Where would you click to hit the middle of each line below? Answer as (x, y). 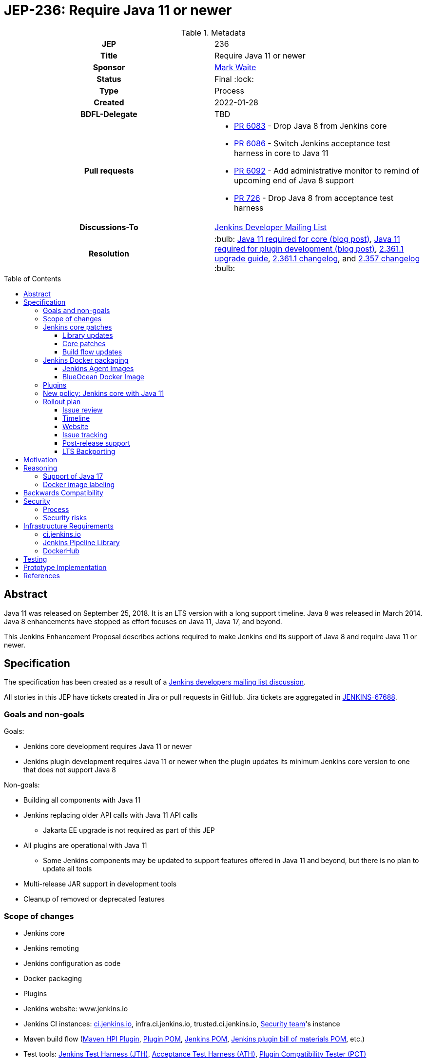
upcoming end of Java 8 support (294, 180)
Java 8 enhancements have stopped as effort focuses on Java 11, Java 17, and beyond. (143, 621)
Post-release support (96, 443)
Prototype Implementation (65, 567)
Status (109, 79)
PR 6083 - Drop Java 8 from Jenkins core (310, 126)
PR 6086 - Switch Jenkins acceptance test (312, 143)
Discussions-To (109, 227)
